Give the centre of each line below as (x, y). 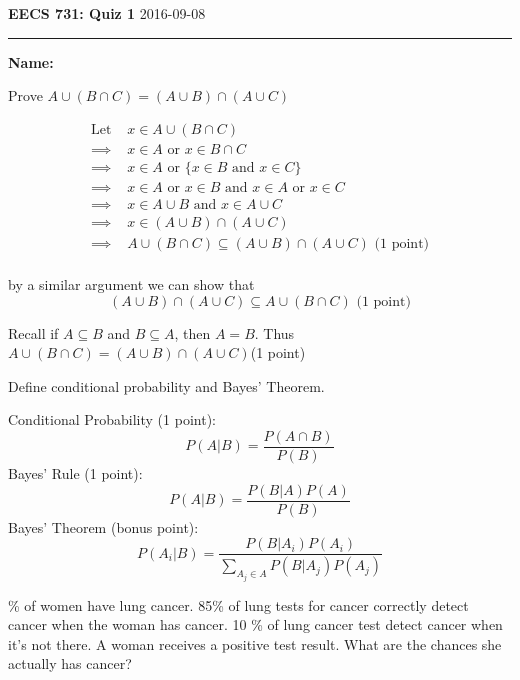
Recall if (33, 332)
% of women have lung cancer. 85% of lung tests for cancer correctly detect (238, 604)
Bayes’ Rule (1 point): (75, 473)
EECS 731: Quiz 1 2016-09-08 (107, 13)
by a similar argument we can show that (131, 284)
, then (192, 332)
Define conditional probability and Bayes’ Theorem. (166, 385)
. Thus (274, 332)
